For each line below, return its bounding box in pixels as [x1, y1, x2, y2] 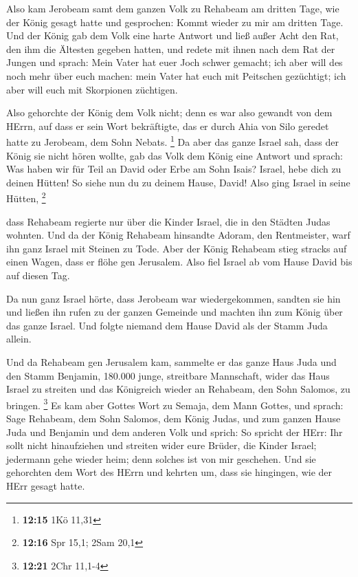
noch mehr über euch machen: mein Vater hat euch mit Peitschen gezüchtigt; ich [6, 68, 346, 83]
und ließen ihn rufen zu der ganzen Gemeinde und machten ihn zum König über [6, 305, 343, 319]
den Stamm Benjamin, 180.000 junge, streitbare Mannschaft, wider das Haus [6, 368, 330, 382]
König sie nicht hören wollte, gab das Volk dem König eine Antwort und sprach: [6, 148, 343, 162]
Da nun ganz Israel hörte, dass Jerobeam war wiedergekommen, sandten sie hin [6, 291, 341, 305]
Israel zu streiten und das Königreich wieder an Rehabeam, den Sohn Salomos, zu [6, 382, 350, 396]
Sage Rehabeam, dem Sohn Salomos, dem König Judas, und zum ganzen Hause [6, 411, 341, 425]
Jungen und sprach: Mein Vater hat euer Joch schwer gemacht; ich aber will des [6, 55, 343, 69]
